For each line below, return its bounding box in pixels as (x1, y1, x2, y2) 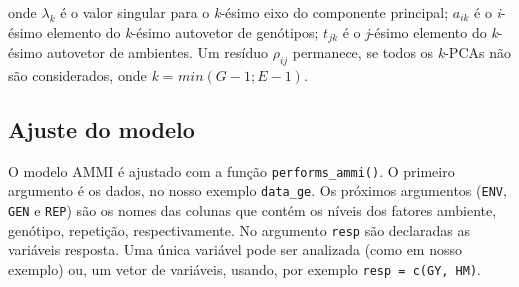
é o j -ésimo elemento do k (342, 21, 498, 42)
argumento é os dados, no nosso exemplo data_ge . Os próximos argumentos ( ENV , (8, 180, 507, 201)
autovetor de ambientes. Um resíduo (46, 42, 269, 63)
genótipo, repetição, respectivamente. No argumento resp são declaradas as (8, 219, 470, 240)
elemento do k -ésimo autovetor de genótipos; (46, 21, 319, 42)
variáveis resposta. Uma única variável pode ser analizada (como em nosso (8, 239, 463, 260)
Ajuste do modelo (8, 113, 195, 144)
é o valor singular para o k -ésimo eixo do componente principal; (60, 2, 449, 22)
